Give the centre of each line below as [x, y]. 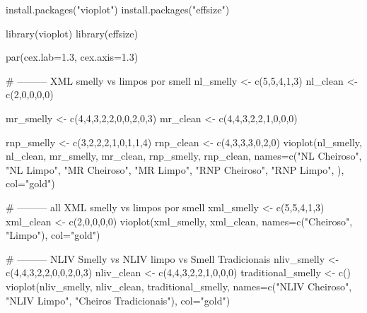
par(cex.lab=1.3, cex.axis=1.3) [72, 57]
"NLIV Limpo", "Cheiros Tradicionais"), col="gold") [118, 300]
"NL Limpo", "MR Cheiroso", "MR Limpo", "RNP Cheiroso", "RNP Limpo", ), [175, 169]
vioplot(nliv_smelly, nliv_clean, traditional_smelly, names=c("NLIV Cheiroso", [179, 286]
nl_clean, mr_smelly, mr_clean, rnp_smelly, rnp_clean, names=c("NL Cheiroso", [184, 156]
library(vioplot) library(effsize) [72, 33]
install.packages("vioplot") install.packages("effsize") [118, 9]
